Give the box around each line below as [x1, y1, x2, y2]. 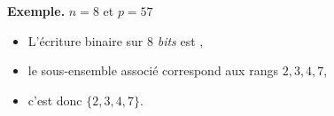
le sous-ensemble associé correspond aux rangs [27, 61, 278, 80]
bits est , [157, 31, 204, 50]
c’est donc [27, 90, 82, 109]
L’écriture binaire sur [27, 31, 144, 50]
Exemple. [7, 2, 66, 19]
